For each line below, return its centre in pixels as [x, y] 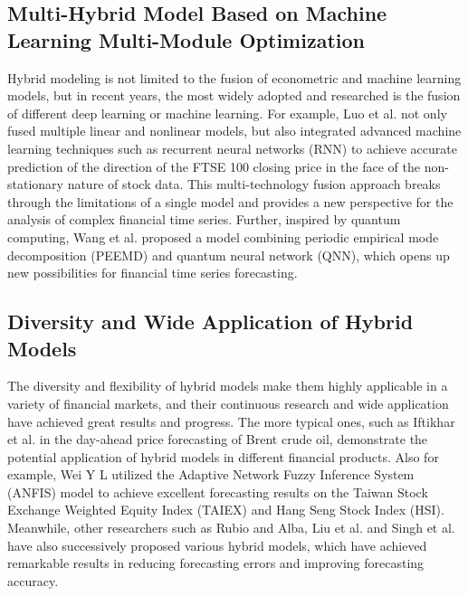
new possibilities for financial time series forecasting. [153, 273]
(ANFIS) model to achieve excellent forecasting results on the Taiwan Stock [218, 492]
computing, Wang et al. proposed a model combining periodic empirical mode [223, 237]
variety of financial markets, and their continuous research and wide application [228, 403]
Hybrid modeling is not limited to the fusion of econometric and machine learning [234, 77]
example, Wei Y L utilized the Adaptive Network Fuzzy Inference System [211, 474]
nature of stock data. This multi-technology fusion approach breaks [254, 184]
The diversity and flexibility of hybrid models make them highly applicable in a [228, 386]
